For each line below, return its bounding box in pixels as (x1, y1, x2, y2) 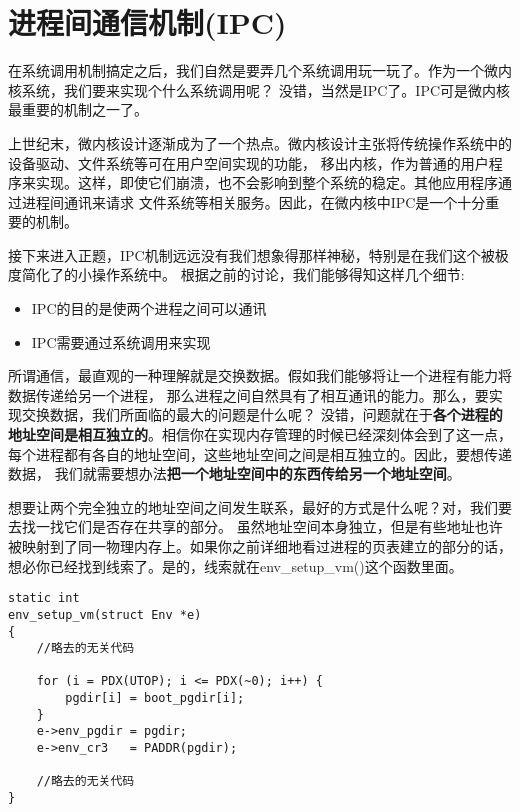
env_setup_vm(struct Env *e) (8, 607, 202, 622)
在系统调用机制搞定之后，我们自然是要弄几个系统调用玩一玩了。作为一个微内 (8, 60, 512, 81)
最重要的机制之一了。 (8, 99, 148, 120)
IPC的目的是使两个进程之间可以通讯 (31, 298, 267, 319)
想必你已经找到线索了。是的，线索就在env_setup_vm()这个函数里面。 (8, 555, 463, 576)
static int (8, 591, 80, 606)
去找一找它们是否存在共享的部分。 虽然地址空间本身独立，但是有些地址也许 (8, 516, 503, 537)
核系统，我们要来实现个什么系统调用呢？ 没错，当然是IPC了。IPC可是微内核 (8, 79, 511, 100)
